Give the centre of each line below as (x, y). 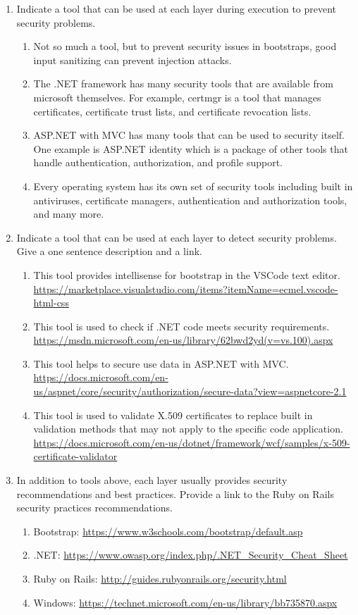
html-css (51, 303)
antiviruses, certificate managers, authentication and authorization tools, (190, 200)
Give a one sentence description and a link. (109, 251)
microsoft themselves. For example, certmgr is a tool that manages (177, 97)
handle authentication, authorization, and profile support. (158, 162)
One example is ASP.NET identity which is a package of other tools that (191, 148)
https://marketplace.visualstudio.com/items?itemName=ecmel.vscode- (186, 288)
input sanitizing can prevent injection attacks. (132, 60)
